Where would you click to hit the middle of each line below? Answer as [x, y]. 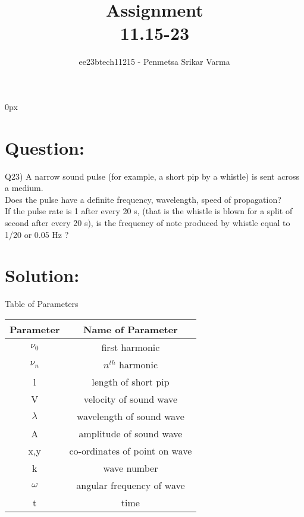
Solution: [42, 275]
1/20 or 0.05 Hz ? [37, 234]
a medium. [24, 188]
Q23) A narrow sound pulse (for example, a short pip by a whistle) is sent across [152, 176]
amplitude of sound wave [131, 433]
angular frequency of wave [131, 485]
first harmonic [131, 347]
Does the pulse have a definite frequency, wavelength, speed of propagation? [143, 199]
